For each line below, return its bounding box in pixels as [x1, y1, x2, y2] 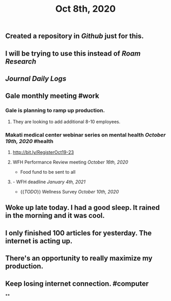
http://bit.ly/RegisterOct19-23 [12, 149, 74, 155]
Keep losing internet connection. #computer [5, 279, 149, 288]
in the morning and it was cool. [5, 211, 105, 220]
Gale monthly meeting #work [5, 92, 99, 100]
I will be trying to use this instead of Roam [5, 49, 141, 58]
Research [5, 57, 37, 66]
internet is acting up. [5, 236, 73, 245]
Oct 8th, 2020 [55, 3, 116, 15]
